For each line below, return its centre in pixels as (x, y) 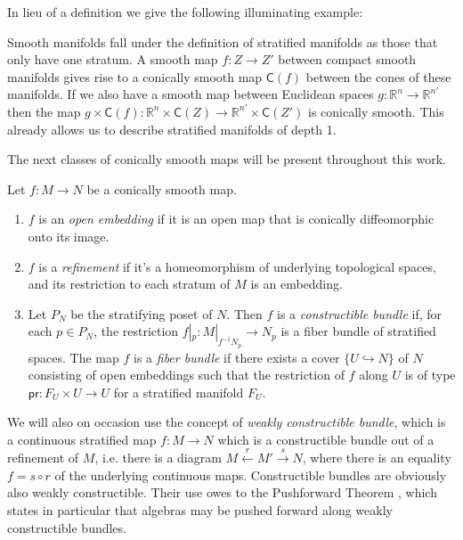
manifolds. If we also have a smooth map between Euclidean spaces (191, 94)
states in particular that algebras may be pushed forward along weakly (200, 510)
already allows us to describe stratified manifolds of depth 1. (172, 129)
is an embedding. (296, 284)
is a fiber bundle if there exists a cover (237, 357)
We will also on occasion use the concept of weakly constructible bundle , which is (227, 422)
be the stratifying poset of (142, 313)
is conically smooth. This (376, 111)
